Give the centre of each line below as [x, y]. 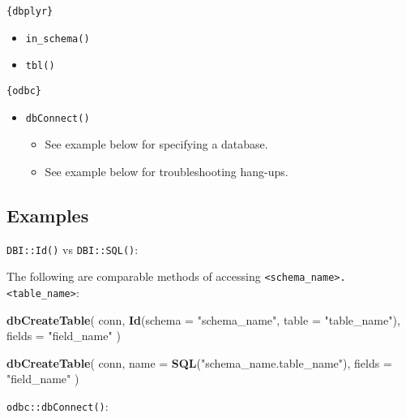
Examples [48, 215]
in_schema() [58, 39]
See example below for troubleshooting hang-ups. [167, 171]
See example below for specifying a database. [156, 144]
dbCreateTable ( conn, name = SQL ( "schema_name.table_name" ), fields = [199, 362]
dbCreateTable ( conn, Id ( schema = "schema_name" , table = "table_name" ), [203, 319]
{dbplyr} [30, 11]
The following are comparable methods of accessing [134, 276]
